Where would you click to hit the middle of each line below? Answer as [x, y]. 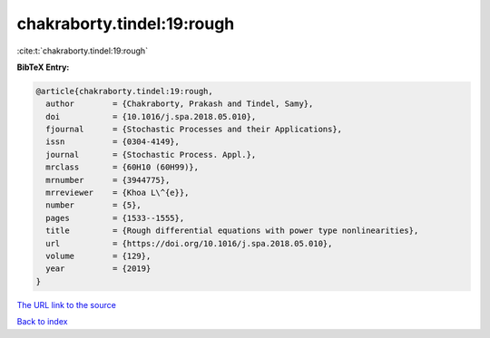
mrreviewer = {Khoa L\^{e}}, [118, 193]
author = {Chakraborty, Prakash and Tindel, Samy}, [180, 104]
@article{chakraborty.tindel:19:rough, [124, 91]
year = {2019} [98, 269]
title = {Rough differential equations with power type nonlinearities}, [232, 231]
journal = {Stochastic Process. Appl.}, [151, 155]
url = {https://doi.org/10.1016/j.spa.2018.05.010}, [189, 243]
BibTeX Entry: [43, 67]
